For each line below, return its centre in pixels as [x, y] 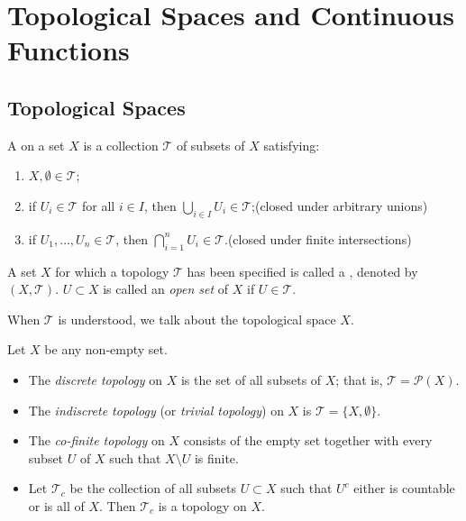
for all [99, 205]
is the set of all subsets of [251, 379]
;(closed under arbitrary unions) [340, 205]
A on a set [36, 145]
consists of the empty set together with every [308, 440]
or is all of [56, 505]
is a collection [121, 145]
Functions [69, 50]
